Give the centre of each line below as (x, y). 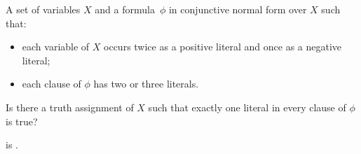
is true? (22, 121)
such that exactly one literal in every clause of (247, 107)
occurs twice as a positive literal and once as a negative (223, 47)
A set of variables (43, 9)
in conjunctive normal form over (238, 9)
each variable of (56, 47)
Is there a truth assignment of (70, 107)
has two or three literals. (146, 84)
